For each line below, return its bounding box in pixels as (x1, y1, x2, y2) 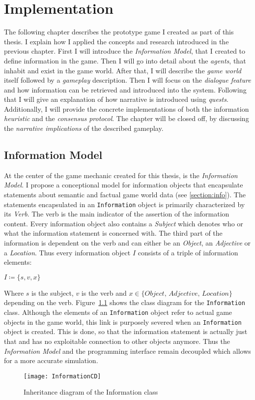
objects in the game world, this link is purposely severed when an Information (4, 316, 242, 327)
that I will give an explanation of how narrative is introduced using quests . (4, 94, 228, 104)
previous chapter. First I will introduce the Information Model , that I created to (4, 46, 246, 56)
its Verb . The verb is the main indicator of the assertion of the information (4, 209, 229, 219)
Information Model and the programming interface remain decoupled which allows (4, 345, 251, 356)
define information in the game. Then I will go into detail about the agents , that (4, 55, 246, 65)
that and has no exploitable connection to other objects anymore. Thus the (4, 336, 230, 346)
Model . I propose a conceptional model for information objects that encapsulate (4, 180, 243, 190)
